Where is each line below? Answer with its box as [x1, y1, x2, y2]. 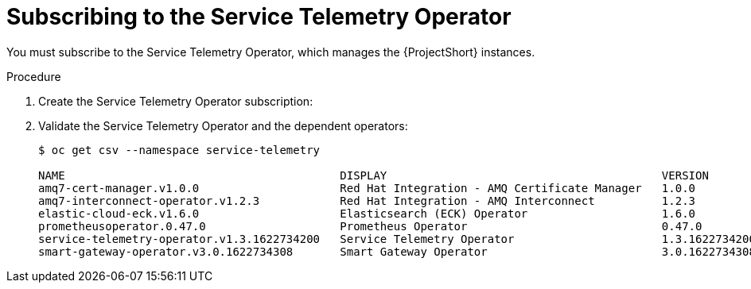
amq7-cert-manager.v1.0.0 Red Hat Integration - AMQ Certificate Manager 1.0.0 [38, 181, 696, 195]
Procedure [6, 69, 61, 83]
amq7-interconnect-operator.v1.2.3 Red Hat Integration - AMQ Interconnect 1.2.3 [38, 194, 696, 207]
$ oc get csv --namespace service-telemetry [38, 143, 321, 156]
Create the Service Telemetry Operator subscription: [38, 94, 313, 108]
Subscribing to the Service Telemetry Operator [6, 3, 512, 30]
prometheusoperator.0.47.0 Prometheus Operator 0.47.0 [38, 219, 702, 233]
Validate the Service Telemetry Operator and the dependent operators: [38, 118, 408, 133]
